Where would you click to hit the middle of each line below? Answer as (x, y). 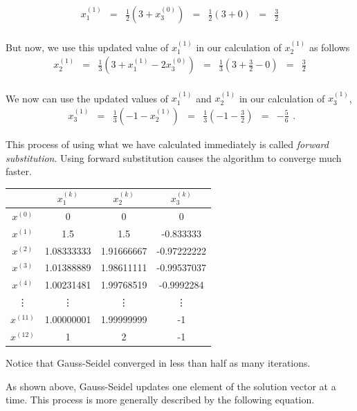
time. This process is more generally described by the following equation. (160, 400)
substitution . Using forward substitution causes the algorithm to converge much (174, 157)
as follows (329, 47)
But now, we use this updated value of (87, 47)
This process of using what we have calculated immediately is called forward (167, 144)
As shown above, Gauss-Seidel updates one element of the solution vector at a (171, 386)
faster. (19, 171)
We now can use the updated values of (87, 98)
